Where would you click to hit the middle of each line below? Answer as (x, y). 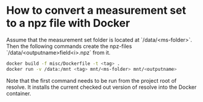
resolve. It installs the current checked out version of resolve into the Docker (101, 87)
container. (19, 93)
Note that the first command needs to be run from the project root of (92, 80)
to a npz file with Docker (68, 23)
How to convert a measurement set (96, 10)
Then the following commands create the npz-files (69, 46)
